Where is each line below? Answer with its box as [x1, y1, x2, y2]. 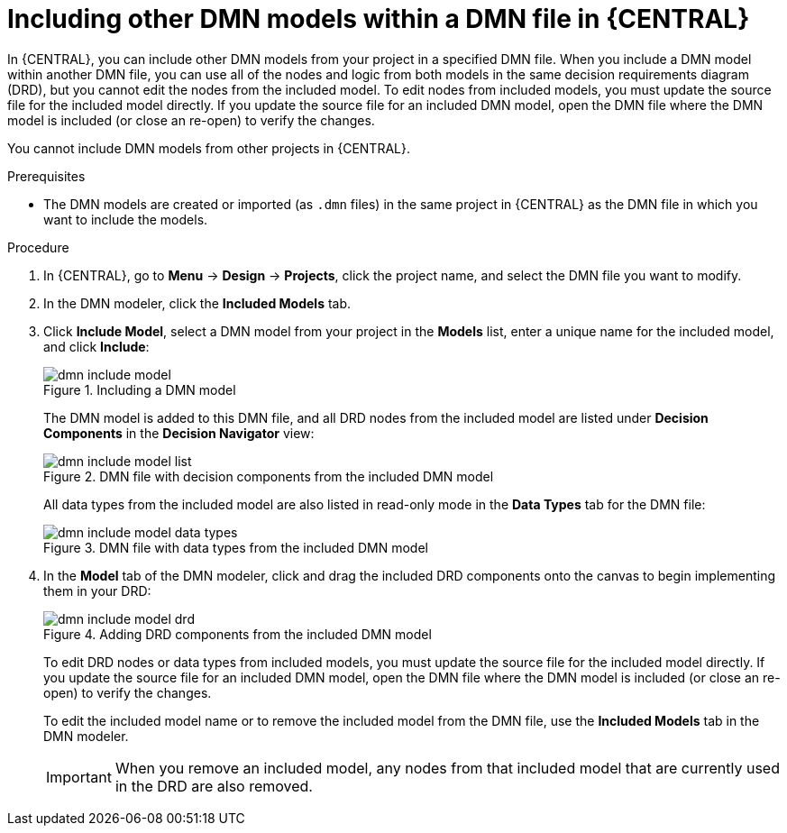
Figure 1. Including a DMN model [43, 381, 236, 398]
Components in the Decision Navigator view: [43, 425, 315, 441]
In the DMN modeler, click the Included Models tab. [43, 295, 352, 311]
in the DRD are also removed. [114, 776, 313, 795]
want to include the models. [43, 211, 208, 227]
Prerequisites [7, 168, 86, 184]
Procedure [7, 239, 69, 255]
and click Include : [43, 338, 150, 354]
